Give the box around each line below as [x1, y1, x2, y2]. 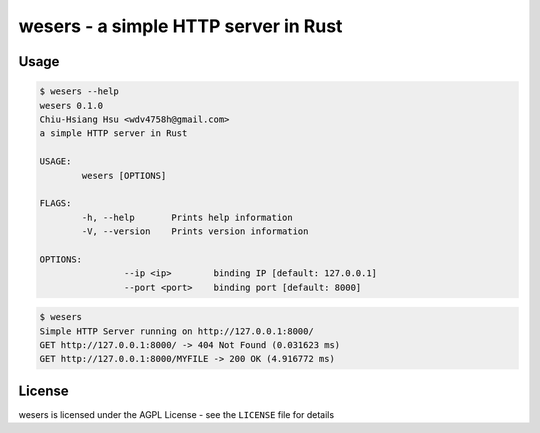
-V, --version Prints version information [81, 226, 309, 237]
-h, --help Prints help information [81, 211, 294, 223]
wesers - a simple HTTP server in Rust [18, 15, 343, 37]
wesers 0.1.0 [39, 100, 104, 111]
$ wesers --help [39, 86, 120, 97]
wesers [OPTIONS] [81, 170, 167, 181]
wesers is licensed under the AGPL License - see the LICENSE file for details [18, 408, 335, 420]
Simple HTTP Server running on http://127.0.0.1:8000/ [39, 325, 314, 337]
